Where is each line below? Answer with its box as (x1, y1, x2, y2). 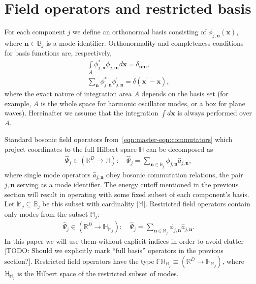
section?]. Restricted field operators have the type (4, 256, 154, 266)
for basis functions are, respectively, (4, 48, 112, 58)
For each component (4, 27, 65, 37)
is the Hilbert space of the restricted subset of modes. (17, 268, 179, 279)
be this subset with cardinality (42, 199, 134, 209)
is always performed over (177, 108, 252, 118)
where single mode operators (4, 169, 91, 179)
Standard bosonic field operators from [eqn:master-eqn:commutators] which (4, 134, 232, 144)
